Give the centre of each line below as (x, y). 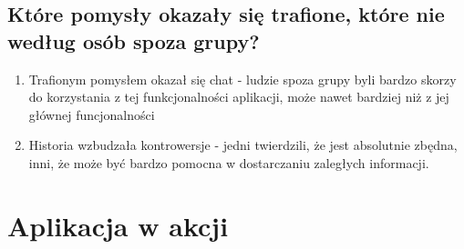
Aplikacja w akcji (118, 225)
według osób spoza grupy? (134, 40)
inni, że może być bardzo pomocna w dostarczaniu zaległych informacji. (229, 162)
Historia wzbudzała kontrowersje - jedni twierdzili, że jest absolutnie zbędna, (243, 145)
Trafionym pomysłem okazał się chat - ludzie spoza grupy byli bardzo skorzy (242, 79)
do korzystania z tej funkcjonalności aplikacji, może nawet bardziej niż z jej (239, 97)
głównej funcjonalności (92, 114)
